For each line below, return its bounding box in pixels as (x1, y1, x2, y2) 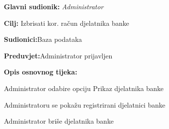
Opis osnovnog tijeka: (4, 67, 77, 77)
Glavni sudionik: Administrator (4, 1, 103, 11)
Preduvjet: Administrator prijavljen (4, 50, 113, 60)
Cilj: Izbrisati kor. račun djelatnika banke (4, 18, 129, 28)
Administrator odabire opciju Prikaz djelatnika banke (4, 83, 164, 93)
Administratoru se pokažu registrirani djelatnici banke (4, 99, 166, 110)
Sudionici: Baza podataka (4, 34, 82, 44)
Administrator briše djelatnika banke (4, 116, 114, 126)
